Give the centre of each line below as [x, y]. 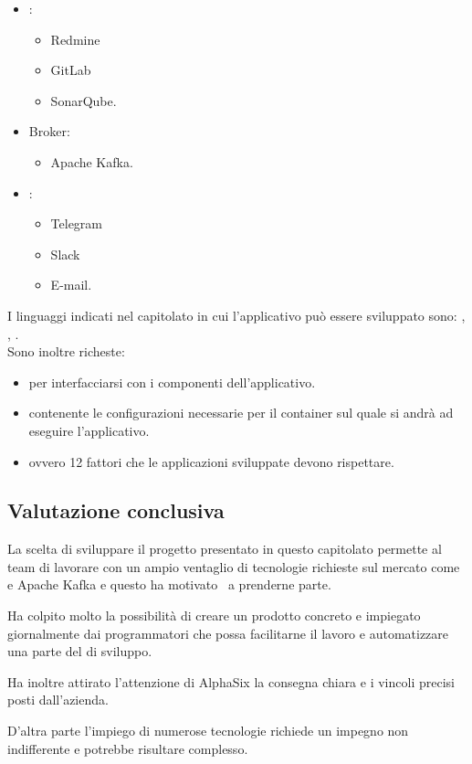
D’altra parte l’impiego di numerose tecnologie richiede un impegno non [208, 731]
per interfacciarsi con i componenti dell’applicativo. [172, 382]
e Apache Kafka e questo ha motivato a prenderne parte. [169, 584]
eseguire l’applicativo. [89, 430]
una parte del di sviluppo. [80, 651]
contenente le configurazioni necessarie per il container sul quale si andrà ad [241, 413]
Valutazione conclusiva [116, 510]
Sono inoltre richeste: [66, 351]
